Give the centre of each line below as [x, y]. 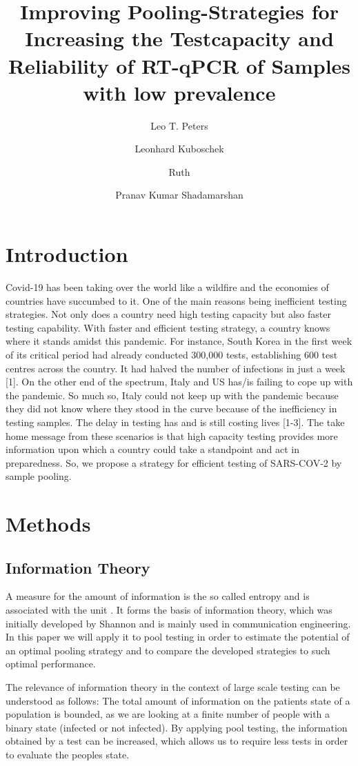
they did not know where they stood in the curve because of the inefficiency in [171, 409]
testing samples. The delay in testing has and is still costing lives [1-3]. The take [175, 422]
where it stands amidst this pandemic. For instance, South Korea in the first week [179, 341]
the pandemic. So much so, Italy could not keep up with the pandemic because [172, 395]
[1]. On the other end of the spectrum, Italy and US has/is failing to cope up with [179, 382]
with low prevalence [179, 92]
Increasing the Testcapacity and [179, 38]
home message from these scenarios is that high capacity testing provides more [172, 435]
